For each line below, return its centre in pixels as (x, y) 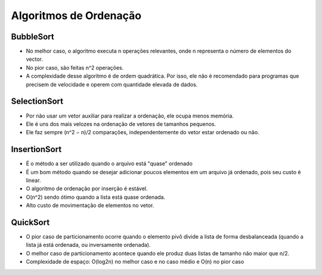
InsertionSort (36, 149)
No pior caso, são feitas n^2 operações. (75, 67)
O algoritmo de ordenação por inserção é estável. (87, 189)
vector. (35, 59)
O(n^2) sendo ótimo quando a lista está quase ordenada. (96, 197)
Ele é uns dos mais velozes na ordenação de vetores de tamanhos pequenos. (121, 124)
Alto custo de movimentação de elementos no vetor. (90, 205)
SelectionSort (37, 101)
